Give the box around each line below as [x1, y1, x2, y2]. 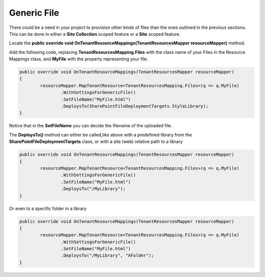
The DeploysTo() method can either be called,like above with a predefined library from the [9, 132, 192, 138]
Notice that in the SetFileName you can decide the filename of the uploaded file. [9, 123, 172, 129]
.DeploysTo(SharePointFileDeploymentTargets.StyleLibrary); [60, 103, 209, 109]
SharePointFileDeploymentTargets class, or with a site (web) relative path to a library [9, 138, 183, 144]
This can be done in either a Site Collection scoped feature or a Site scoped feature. [9, 31, 181, 37]
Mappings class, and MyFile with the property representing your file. [9, 56, 148, 62]
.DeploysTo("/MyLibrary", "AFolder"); [60, 253, 154, 258]
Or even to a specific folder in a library [9, 206, 87, 211]
